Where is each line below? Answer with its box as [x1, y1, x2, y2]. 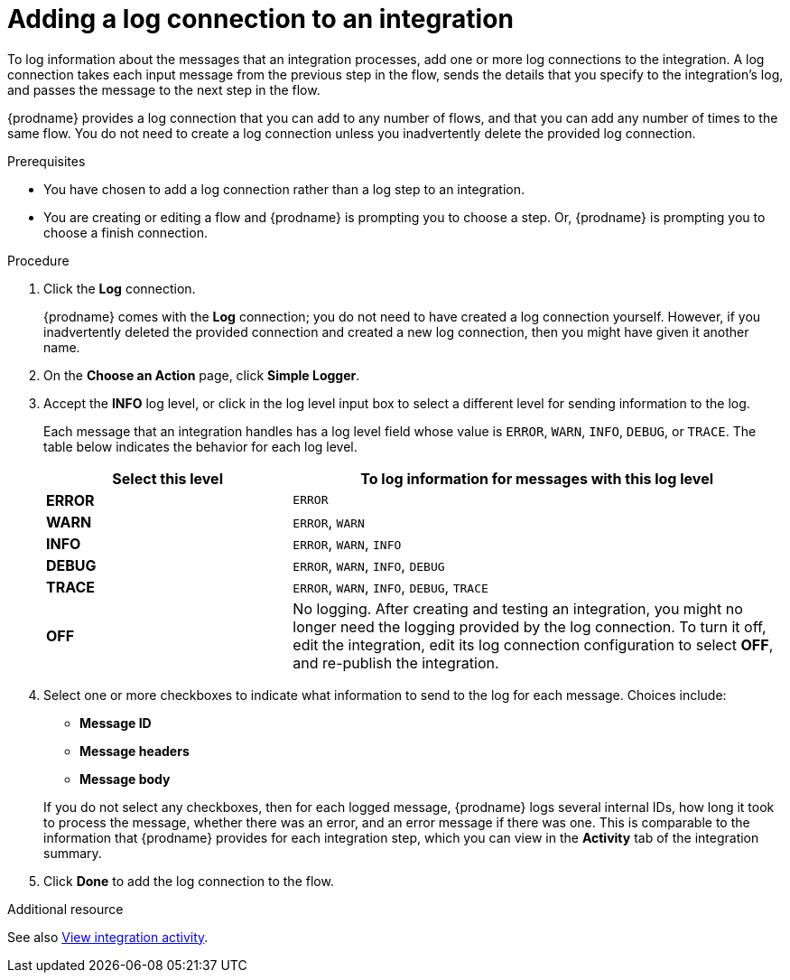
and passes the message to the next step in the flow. [7, 81, 321, 98]
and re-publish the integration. [293, 653, 499, 672]
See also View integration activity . [7, 929, 209, 945]
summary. [43, 845, 102, 861]
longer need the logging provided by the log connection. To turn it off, [293, 617, 767, 636]
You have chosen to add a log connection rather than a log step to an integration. [43, 181, 525, 197]
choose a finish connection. [43, 224, 208, 240]
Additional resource [7, 901, 124, 917]
